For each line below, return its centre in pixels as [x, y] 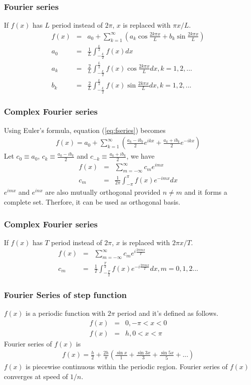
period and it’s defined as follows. [168, 313]
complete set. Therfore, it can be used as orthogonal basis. [92, 202]
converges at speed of [36, 376]
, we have [141, 156]
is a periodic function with [66, 313]
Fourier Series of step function [66, 294]
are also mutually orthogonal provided [103, 192]
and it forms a [206, 192]
